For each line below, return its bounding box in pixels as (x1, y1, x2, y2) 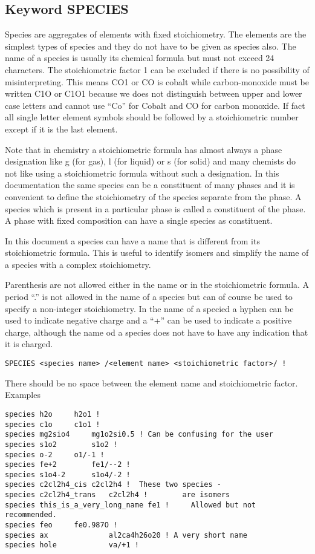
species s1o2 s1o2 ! (5, 440, 118, 449)
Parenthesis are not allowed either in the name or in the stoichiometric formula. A (5, 278, 310, 291)
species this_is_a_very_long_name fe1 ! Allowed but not (5, 500, 256, 509)
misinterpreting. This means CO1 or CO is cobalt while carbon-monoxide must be (5, 75, 309, 88)
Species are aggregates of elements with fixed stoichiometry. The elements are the (5, 28, 307, 41)
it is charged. (5, 337, 53, 350)
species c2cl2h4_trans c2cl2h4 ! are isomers (5, 490, 230, 500)
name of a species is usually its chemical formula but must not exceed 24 (5, 51, 274, 64)
